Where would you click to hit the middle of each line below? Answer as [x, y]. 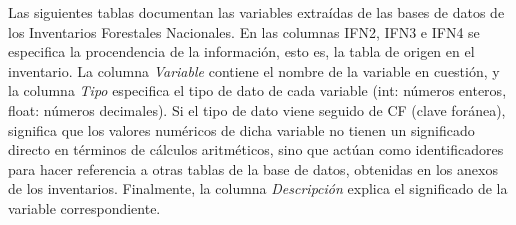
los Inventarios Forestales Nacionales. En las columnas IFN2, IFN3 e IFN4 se [244, 31]
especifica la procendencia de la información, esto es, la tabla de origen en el [241, 51]
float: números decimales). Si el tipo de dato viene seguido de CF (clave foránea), [257, 109]
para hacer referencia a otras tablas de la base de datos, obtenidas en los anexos [253, 168]
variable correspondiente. [84, 207]
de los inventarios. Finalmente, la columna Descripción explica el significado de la [258, 188]
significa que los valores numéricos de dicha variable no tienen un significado [241, 129]
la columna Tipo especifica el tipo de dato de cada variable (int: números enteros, [257, 90]
